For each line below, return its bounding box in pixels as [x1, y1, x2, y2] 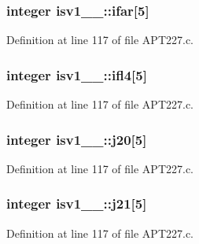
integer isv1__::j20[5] [6, 129, 147, 149]
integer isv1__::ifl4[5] [6, 65, 147, 84]
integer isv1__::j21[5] [6, 194, 147, 213]
